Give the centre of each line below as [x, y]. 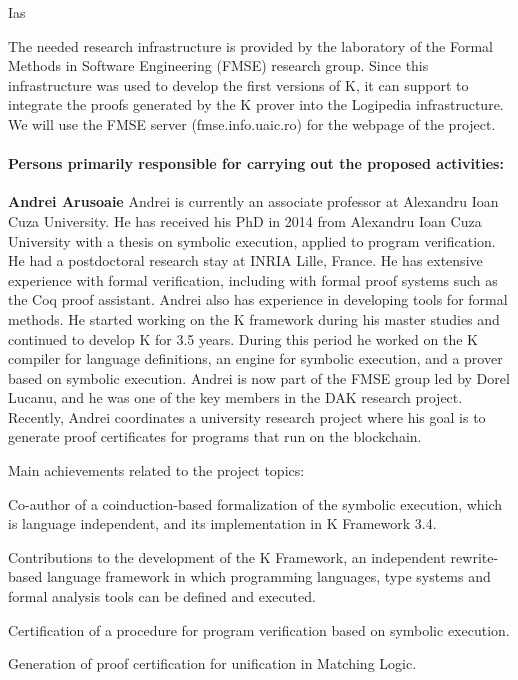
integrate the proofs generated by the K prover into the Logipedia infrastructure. [256, 104]
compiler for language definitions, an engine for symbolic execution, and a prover [255, 358]
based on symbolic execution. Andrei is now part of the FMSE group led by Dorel [259, 377]
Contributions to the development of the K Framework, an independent [227, 556]
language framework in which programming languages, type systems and [268, 576]
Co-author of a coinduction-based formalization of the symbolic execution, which [255, 503]
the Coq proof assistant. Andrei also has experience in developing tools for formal [258, 299]
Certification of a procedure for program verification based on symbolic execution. [259, 629]
